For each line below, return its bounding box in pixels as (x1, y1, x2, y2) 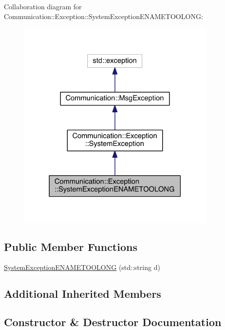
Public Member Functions (4, 239, 137, 254)
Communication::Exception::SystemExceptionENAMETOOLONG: (4, 11, 203, 21)
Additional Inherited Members (4, 286, 161, 301)
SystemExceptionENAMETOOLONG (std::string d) (4, 262, 160, 272)
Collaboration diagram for (4, 1, 82, 11)
